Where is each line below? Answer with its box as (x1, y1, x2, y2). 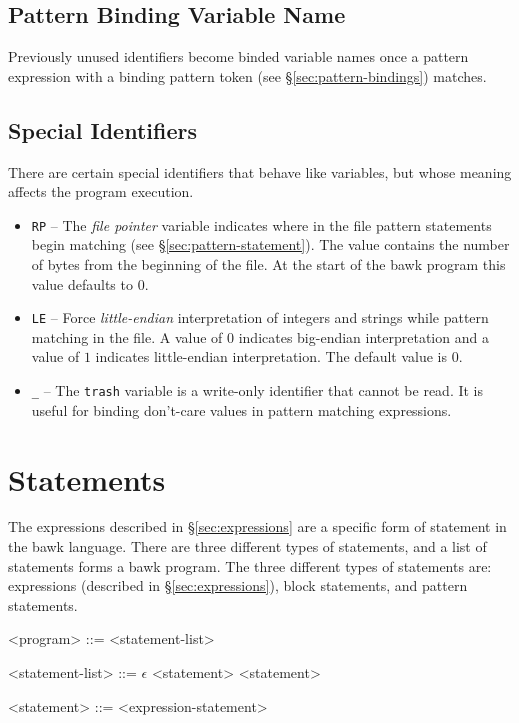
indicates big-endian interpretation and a (238, 326, 489, 347)
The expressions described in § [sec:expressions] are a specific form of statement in (8, 516, 507, 537)
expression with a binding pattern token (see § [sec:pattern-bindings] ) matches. (8, 65, 487, 86)
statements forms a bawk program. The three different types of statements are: (8, 555, 492, 576)
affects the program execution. (8, 181, 194, 202)
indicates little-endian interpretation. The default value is (95, 346, 447, 367)
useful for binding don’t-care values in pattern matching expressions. (31, 399, 452, 420)
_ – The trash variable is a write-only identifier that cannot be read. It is (31, 380, 484, 401)
